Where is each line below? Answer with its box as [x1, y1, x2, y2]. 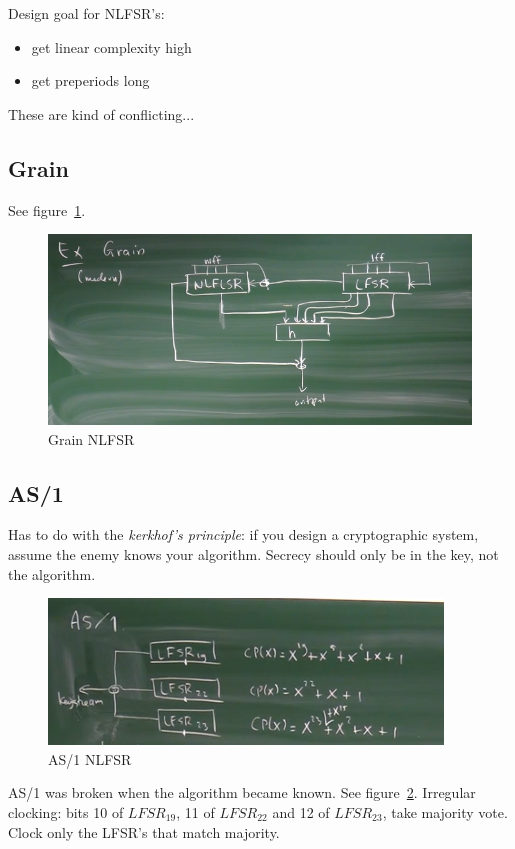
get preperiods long [31, 70, 150, 91]
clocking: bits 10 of [8, 801, 124, 822]
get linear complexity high [31, 36, 192, 57]
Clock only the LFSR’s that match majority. [8, 821, 280, 842]
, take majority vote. [382, 801, 508, 822]
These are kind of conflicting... [8, 103, 195, 124]
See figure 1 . [8, 199, 86, 220]
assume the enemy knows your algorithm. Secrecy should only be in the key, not [8, 543, 499, 564]
